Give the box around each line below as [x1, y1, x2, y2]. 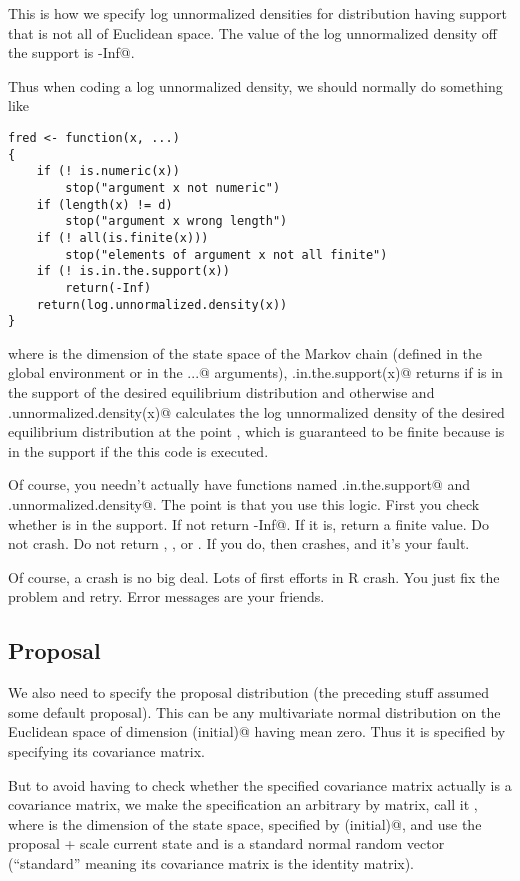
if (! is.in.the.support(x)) [36, 264, 230, 279]
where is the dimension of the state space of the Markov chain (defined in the [8, 342, 483, 363]
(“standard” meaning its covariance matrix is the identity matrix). [8, 852, 414, 873]
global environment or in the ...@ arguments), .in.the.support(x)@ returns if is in [8, 362, 503, 383]
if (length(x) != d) [36, 197, 173, 212]
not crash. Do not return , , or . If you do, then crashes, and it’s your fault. [8, 533, 470, 554]
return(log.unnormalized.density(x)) [36, 297, 288, 312]
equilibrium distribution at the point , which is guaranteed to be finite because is [8, 421, 505, 442]
